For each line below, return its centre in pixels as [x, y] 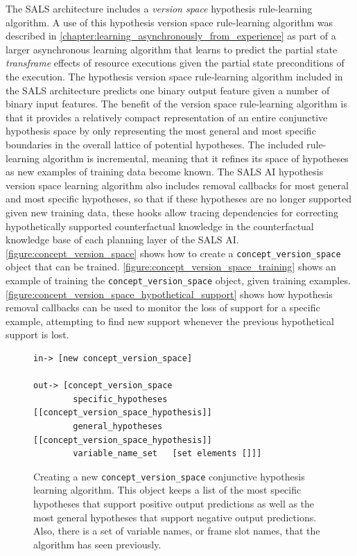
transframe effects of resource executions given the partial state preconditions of [175, 63]
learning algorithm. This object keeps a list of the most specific [167, 490]
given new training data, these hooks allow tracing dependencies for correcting [172, 212]
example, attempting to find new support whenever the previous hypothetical [170, 321]
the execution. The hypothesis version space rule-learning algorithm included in [174, 76]
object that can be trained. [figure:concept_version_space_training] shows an [171, 267]
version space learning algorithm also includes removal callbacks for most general [177, 185]
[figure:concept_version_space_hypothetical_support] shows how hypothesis [169, 294]
